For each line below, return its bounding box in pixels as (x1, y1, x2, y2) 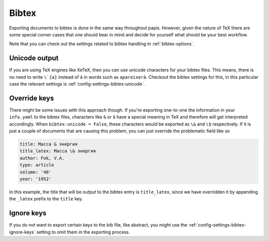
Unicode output (9, 54, 59, 62)
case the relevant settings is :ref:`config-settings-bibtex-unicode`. (9, 81, 145, 87)
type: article (19, 162, 54, 168)
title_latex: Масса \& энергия (19, 148, 97, 154)
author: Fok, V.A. (19, 155, 65, 161)
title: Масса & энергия (19, 141, 78, 147)
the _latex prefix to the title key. (9, 196, 83, 202)
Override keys (9, 94, 54, 102)
